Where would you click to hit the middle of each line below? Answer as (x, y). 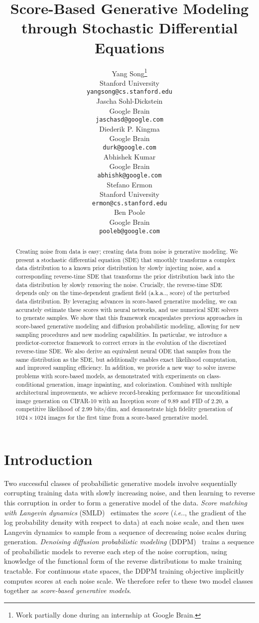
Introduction (48, 459)
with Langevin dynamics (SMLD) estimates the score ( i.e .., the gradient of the (125, 512)
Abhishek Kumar (129, 156)
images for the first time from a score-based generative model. (128, 417)
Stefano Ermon (129, 184)
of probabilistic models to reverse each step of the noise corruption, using (116, 551)
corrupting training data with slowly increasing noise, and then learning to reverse (129, 493)
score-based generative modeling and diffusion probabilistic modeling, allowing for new (128, 326)
